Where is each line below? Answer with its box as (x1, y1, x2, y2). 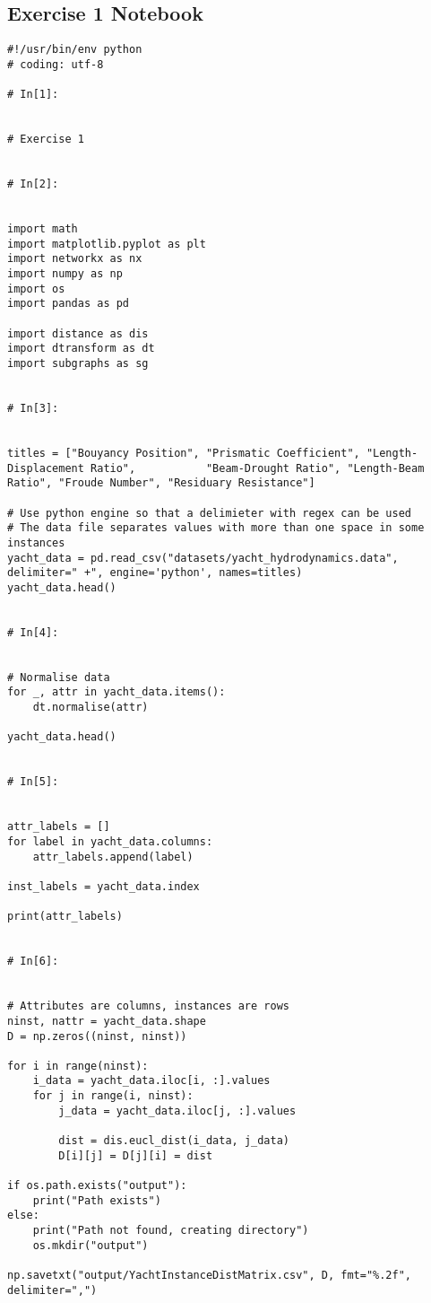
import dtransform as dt (7, 342, 155, 355)
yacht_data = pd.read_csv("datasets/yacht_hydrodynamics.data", (7, 551, 399, 564)
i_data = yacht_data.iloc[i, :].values (32, 1074, 271, 1088)
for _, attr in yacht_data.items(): (7, 686, 226, 699)
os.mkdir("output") (32, 1238, 149, 1252)
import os (7, 282, 65, 295)
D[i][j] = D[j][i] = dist (58, 1149, 213, 1162)
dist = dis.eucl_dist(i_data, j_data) (58, 1134, 289, 1148)
